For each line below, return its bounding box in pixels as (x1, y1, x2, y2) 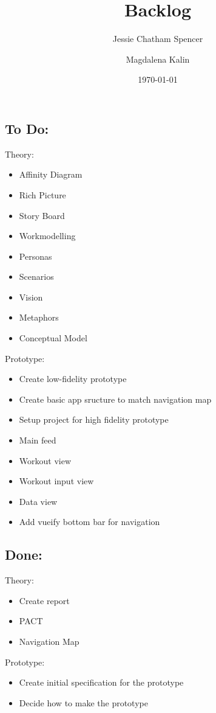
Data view (19, 495, 58, 507)
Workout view (19, 454, 72, 467)
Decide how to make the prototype (19, 696, 148, 709)
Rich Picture (19, 188, 66, 201)
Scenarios (19, 270, 54, 283)
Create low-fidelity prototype (19, 372, 127, 385)
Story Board (19, 209, 65, 221)
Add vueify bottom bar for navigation (19, 515, 160, 528)
